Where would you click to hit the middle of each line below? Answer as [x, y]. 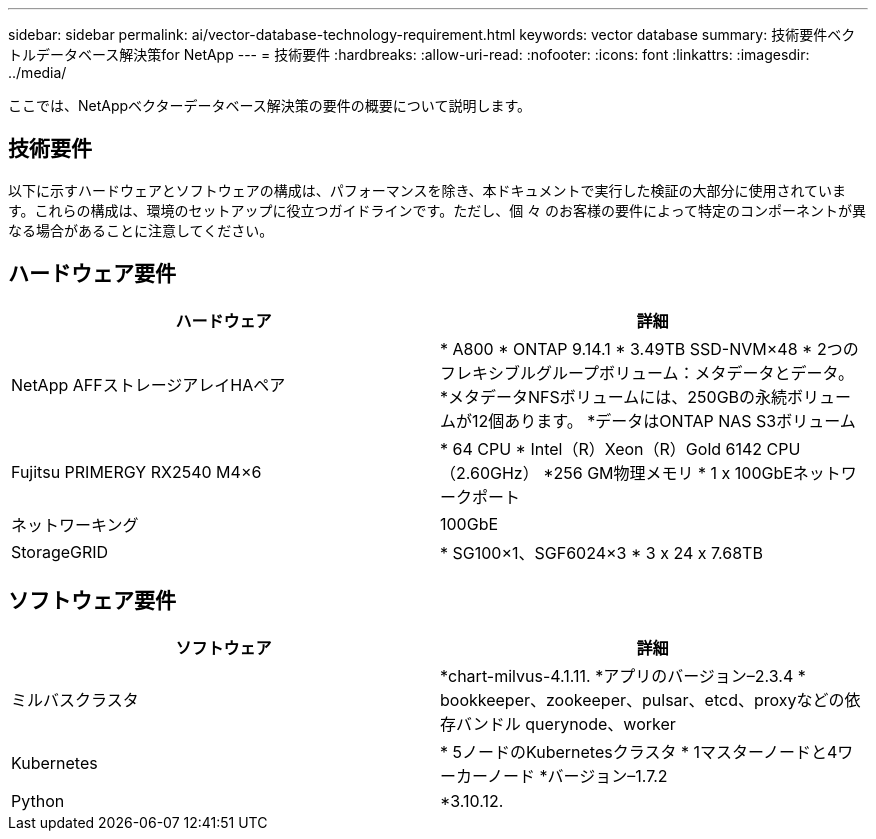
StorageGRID [60, 551]
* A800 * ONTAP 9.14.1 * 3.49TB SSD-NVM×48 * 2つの [649, 348]
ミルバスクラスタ [75, 699]
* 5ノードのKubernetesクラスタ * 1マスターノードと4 [639, 751]
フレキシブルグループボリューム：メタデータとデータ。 [647, 372]
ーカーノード [488, 775]
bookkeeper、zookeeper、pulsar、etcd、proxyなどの [642, 699]
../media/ [37, 72]
